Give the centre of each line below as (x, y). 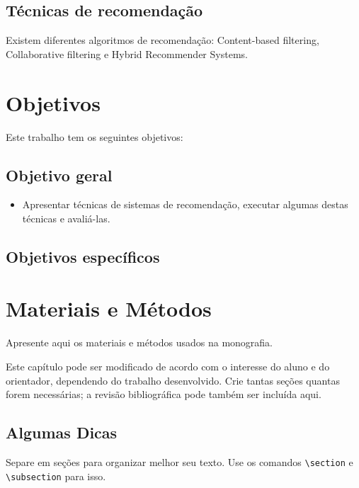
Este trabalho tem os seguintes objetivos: (95, 136)
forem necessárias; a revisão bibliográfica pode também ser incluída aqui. (164, 394)
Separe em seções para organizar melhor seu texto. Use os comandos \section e (179, 461)
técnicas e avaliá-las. (66, 218)
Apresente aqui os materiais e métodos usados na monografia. (139, 342)
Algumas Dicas (62, 432)
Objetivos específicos (83, 256)
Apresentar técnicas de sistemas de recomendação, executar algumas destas (185, 204)
